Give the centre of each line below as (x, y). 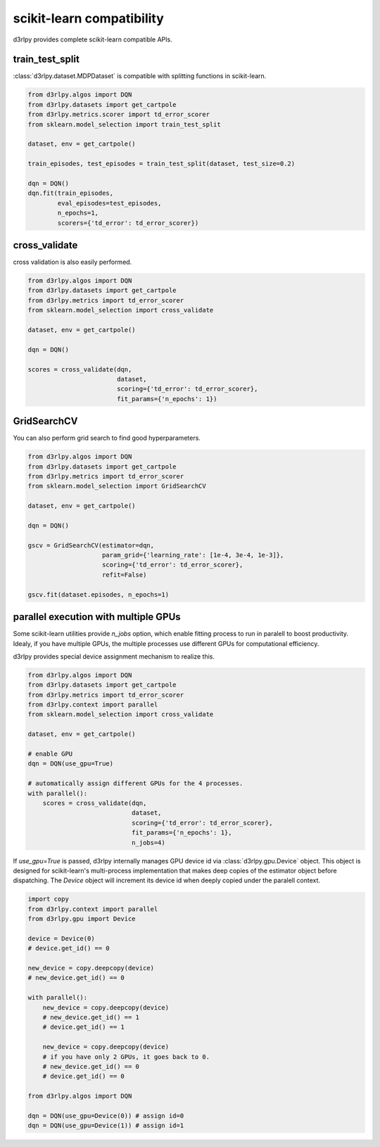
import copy (49, 899)
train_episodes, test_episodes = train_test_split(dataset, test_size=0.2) (161, 164)
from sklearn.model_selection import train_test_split (124, 124)
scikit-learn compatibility (89, 18)
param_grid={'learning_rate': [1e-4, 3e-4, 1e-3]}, (193, 555)
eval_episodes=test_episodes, (109, 203)
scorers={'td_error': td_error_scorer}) (128, 223)
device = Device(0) (61, 938)
